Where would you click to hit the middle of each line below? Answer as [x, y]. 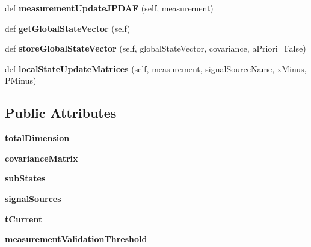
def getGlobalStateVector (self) [68, 28]
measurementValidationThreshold [76, 239]
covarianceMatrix [42, 158]
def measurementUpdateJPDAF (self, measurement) [109, 8]
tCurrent [24, 218]
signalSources [33, 198]
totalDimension [37, 138]
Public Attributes [61, 113]
